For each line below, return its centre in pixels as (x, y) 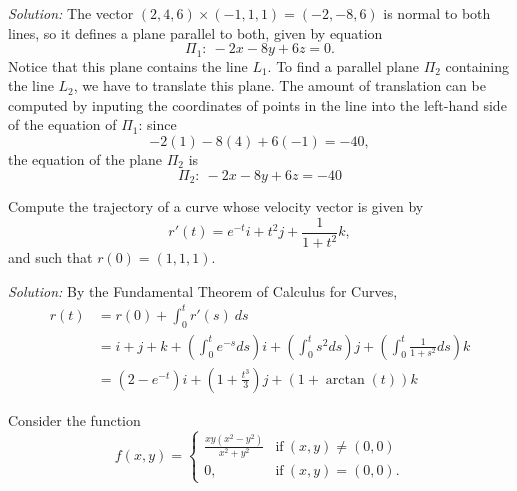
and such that (50, 257)
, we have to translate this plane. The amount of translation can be (279, 85)
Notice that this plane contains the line (128, 65)
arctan (345, 379)
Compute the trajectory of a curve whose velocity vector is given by (216, 206)
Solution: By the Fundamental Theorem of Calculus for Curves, (203, 290)
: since (157, 124)
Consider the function (74, 419)
